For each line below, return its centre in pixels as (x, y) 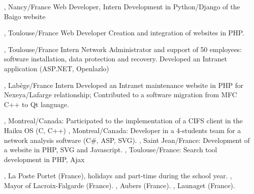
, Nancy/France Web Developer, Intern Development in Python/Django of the (122, 6)
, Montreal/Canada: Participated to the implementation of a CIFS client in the (124, 121)
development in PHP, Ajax (44, 159)
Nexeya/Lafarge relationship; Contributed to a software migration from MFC (121, 95)
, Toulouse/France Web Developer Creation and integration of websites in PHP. (124, 33)
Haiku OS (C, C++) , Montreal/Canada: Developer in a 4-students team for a (123, 130)
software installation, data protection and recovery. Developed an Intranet (116, 59)
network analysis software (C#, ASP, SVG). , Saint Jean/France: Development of (127, 140)
